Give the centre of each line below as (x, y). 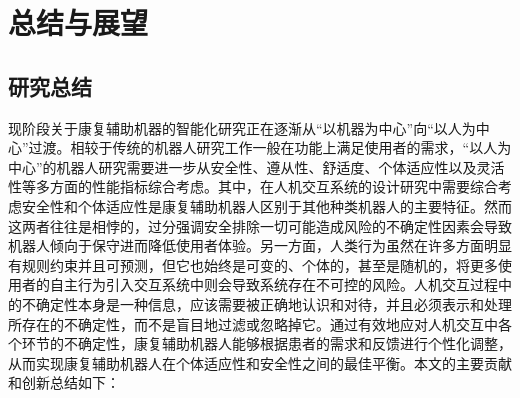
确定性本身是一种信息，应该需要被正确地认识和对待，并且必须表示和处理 (273, 303)
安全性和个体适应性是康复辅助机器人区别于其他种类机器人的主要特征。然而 (266, 205)
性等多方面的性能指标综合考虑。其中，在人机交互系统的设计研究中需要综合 (253, 186)
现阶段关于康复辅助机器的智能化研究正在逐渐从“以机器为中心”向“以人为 (242, 127)
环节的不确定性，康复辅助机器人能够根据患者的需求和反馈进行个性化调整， (266, 343)
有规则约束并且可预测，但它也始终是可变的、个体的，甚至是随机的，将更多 (253, 264)
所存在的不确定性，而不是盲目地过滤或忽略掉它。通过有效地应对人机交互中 (253, 323)
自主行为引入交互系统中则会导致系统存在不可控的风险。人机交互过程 (273, 284)
